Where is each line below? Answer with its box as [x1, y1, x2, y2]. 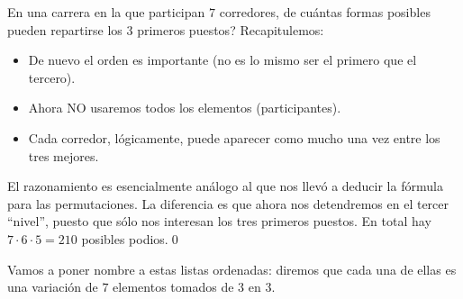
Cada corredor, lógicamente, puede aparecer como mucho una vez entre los [28, 128, 440, 147]
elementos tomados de [113, 277, 234, 296]
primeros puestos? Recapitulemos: [137, 20, 324, 39]
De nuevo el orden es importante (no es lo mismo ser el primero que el [28, 50, 417, 69]
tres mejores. [28, 146, 99, 165]
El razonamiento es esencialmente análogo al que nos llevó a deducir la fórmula [7, 177, 443, 195]
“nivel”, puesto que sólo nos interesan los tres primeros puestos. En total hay [7, 212, 431, 231]
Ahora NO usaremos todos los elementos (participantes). [28, 98, 341, 117]
